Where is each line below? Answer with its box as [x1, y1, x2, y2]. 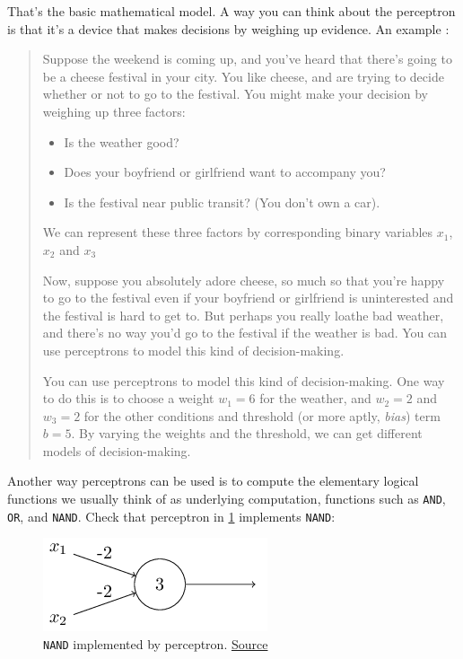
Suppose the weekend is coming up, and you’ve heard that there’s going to [42, 49, 452, 68]
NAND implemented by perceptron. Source [43, 634, 268, 653]
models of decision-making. [42, 441, 191, 460]
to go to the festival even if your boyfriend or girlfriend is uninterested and [42, 288, 454, 307]
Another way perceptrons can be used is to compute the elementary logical [7, 471, 419, 490]
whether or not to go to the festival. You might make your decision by [42, 84, 428, 103]
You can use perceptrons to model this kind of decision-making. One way [42, 371, 445, 390]
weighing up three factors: [42, 101, 186, 120]
